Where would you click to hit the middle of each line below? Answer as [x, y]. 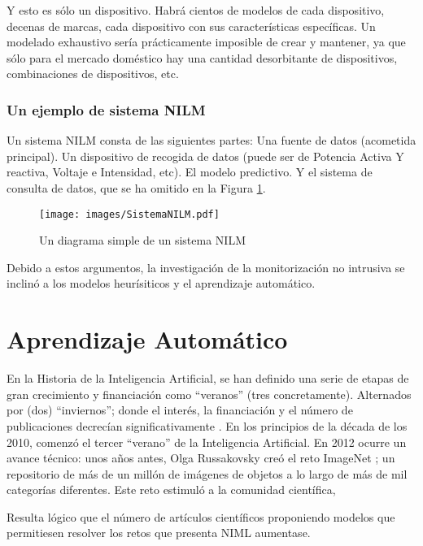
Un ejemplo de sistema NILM [106, 109]
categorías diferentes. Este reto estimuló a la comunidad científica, [171, 490]
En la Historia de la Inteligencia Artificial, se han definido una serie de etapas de [208, 378]
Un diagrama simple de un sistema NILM [143, 240]
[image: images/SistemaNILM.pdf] [129, 214]
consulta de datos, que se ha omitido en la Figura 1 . [136, 187]
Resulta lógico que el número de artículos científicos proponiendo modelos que [201, 516]
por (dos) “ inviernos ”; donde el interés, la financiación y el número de [180, 410]
